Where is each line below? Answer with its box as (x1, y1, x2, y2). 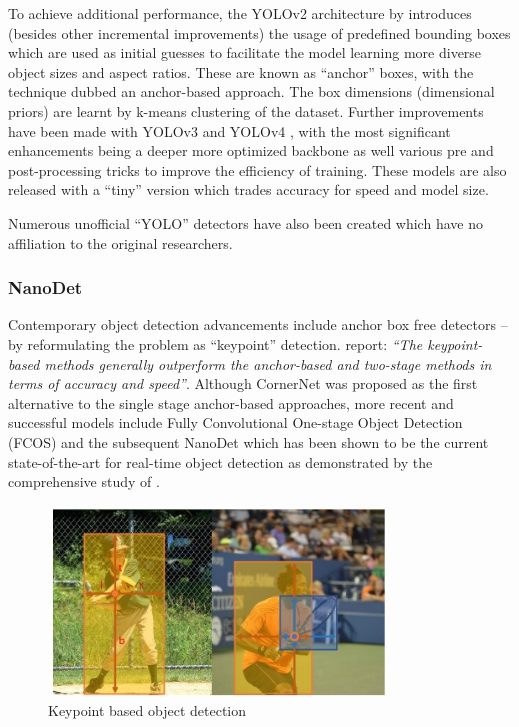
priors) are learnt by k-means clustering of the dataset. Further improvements (8, 100, 484, 121)
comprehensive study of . (8, 471, 160, 492)
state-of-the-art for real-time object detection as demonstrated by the (8, 451, 433, 472)
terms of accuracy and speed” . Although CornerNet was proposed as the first (8, 373, 478, 394)
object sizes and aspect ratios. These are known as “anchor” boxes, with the (8, 61, 474, 82)
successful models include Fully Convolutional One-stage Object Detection (8, 412, 463, 433)
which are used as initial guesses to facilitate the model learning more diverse (8, 42, 482, 63)
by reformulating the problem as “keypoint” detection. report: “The (8, 333, 423, 354)
